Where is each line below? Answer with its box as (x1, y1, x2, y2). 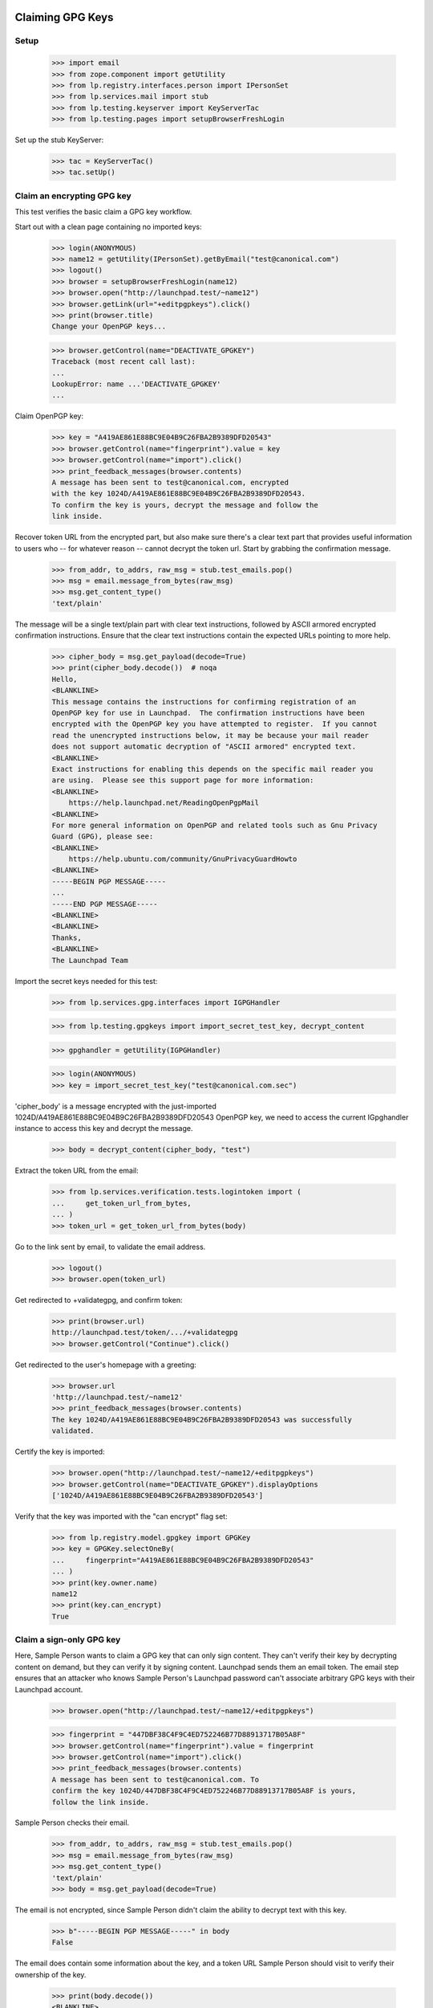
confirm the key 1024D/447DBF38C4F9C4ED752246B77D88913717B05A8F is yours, (51, 1786, 357, 1795)
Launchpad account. (14, 1684, 83, 1694)
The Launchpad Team (51, 956, 128, 965)
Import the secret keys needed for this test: (14, 976, 158, 986)
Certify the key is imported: (14, 1447, 105, 1457)
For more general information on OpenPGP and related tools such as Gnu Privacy (51, 820, 378, 830)
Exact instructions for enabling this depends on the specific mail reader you (51, 764, 374, 773)
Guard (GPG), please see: (51, 832, 154, 841)
